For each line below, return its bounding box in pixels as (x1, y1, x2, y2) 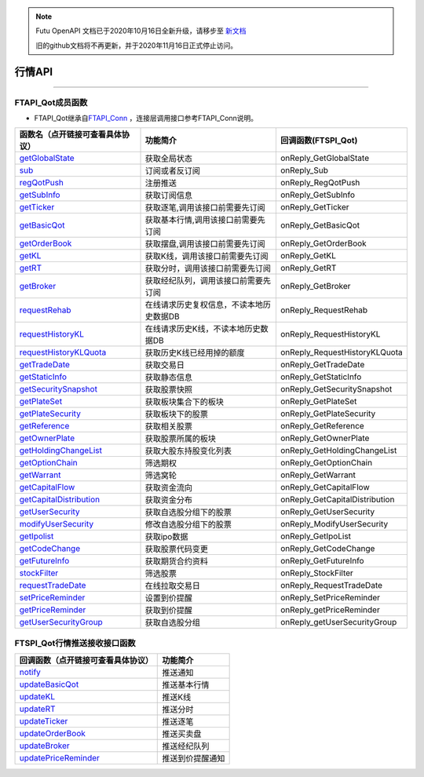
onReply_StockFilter (280, 567, 353, 578)
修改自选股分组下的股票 (144, 519, 232, 530)
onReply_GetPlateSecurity (280, 408, 376, 419)
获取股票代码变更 (144, 544, 208, 555)
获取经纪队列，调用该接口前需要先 (144, 275, 271, 286)
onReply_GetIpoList (280, 531, 352, 542)
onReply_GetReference (280, 421, 364, 432)
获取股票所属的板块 (144, 433, 216, 444)
